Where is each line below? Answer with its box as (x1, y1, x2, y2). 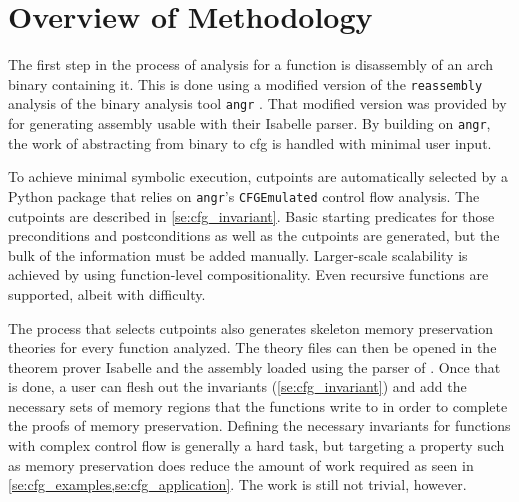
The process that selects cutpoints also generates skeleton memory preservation (8, 317, 493, 338)
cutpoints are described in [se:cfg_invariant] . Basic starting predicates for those (8, 205, 495, 226)
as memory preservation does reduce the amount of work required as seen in (8, 454, 474, 475)
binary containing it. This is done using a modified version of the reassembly (8, 73, 483, 94)
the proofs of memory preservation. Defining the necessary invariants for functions (8, 415, 511, 436)
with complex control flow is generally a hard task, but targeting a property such (8, 435, 505, 456)
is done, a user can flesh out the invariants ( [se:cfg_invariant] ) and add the (8, 376, 467, 397)
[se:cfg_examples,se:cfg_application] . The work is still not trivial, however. (8, 474, 467, 495)
